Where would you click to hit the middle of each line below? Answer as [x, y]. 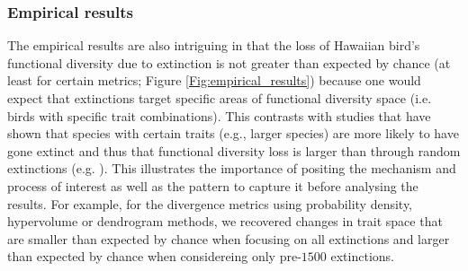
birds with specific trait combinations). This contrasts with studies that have [219, 115]
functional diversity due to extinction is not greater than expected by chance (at [229, 62]
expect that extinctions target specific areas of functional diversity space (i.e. [220, 98]
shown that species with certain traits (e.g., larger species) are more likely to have [233, 133]
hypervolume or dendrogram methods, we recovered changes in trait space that [225, 221]
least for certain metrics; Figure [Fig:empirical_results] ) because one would [214, 80]
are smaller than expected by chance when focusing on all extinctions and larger [229, 238]
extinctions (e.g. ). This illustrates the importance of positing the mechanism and [232, 168]
